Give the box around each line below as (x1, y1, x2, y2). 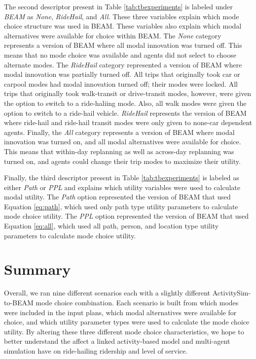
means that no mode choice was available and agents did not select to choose (4, 49, 236, 60)
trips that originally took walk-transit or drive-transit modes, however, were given (4, 88, 252, 98)
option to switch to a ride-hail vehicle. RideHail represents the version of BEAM (4, 107, 247, 118)
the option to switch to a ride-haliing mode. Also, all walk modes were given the (4, 98, 247, 108)
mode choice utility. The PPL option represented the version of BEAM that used (4, 211, 249, 221)
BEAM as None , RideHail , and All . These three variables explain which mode (4, 11, 239, 21)
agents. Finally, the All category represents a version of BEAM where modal (4, 127, 235, 137)
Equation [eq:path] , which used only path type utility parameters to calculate (4, 201, 238, 211)
